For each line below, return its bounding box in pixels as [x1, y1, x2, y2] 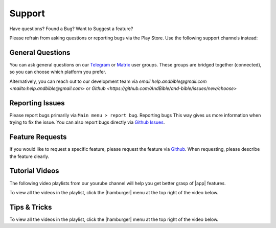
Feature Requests [9, 133, 67, 142]
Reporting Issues [9, 99, 65, 107]
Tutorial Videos [9, 167, 59, 175]
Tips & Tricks [9, 202, 52, 212]
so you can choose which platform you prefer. [9, 69, 107, 75]
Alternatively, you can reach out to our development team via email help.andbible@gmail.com [9, 78, 207, 84]
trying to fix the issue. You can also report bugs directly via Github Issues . [9, 119, 165, 125]
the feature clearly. [9, 153, 50, 159]
